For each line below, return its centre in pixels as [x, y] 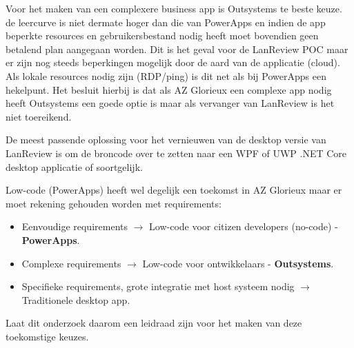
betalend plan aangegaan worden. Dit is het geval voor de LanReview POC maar [177, 49]
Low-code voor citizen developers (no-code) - [244, 226]
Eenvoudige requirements [75, 226]
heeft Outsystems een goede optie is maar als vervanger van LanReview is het [170, 103]
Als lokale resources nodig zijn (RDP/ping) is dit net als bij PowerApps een [166, 75]
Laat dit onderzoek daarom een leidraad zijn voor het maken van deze [154, 323]
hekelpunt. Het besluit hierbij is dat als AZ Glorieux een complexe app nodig [169, 89]
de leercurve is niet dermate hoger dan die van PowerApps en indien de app [166, 22]
